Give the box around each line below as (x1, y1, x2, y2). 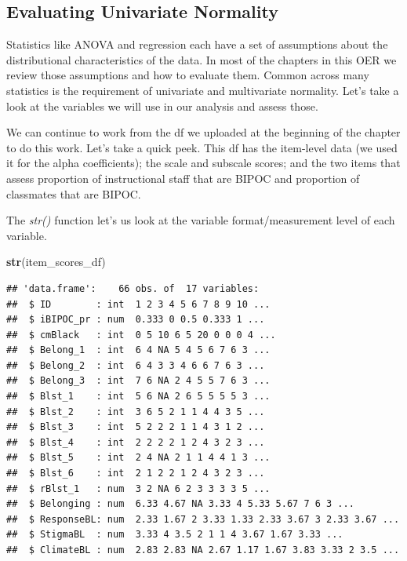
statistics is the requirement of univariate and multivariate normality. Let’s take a (6, 82, 399, 98)
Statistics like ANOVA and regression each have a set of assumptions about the (6, 36, 388, 53)
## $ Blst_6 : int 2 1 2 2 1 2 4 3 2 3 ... (6, 468, 265, 479)
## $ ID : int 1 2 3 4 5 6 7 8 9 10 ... (6, 298, 271, 310)
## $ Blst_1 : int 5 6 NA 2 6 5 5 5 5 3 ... (6, 391, 271, 403)
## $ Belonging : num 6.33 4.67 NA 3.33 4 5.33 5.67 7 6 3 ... (6, 498, 354, 510)
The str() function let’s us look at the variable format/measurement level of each (6, 212, 395, 228)
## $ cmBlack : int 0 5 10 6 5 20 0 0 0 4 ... (6, 329, 276, 341)
